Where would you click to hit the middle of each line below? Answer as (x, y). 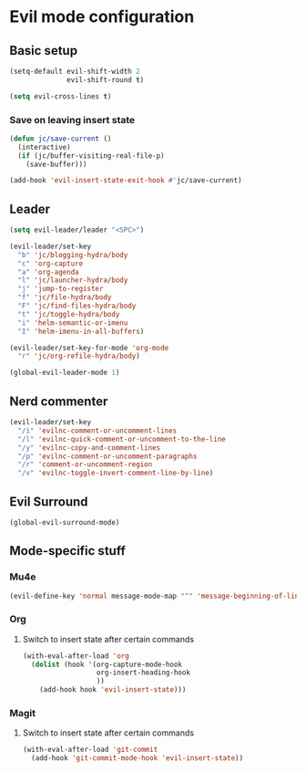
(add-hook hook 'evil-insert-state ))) (113, 690)
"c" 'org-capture (51, 263)
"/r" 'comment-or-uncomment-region (85, 464)
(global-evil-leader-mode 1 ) (65, 373)
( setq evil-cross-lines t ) (61, 96)
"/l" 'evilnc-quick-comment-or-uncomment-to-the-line (122, 439)
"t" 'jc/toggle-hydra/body (69, 314)
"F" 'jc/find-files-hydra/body (77, 306)
